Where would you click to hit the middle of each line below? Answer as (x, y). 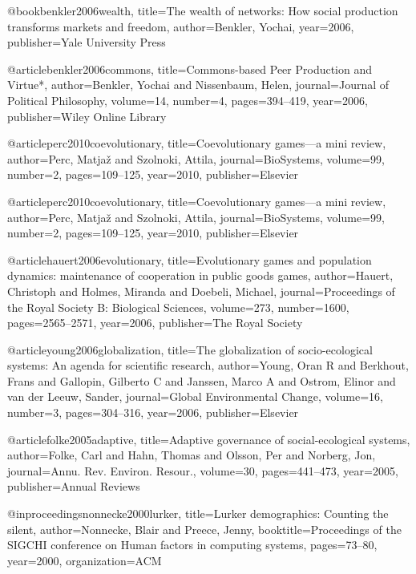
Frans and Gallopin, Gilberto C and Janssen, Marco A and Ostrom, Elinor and (202, 380)
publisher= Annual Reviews (74, 486)
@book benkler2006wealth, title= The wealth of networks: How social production (203, 10)
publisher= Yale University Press (87, 42)
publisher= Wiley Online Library (87, 116)
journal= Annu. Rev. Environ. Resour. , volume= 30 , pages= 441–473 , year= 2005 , (203, 470)
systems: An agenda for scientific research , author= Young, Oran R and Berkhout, (208, 365)
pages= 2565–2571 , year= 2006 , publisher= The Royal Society (155, 323)
